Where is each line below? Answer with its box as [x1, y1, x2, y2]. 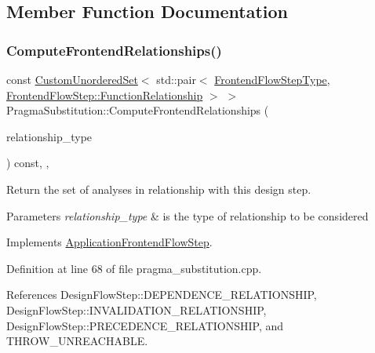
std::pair [156, 71, 196, 87]
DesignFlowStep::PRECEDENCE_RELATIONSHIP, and [6, 317, 284, 333]
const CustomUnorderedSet [6, 71, 138, 87]
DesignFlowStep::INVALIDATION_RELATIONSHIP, [6, 301, 267, 318]
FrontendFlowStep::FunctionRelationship [6, 86, 203, 103]
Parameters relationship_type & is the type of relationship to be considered [6, 207, 369, 224]
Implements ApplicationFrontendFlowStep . [6, 234, 213, 250]
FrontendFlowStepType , [214, 71, 330, 87]
